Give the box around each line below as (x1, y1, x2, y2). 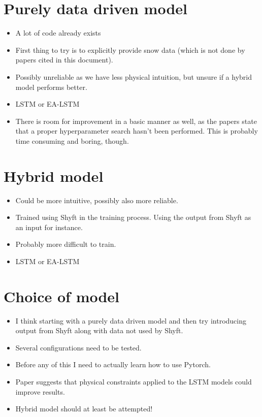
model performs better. (15, 81, 87, 92)
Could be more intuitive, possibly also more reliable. (15, 195, 178, 205)
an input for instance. (15, 221, 83, 232)
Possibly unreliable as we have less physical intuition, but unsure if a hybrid (15, 71, 252, 82)
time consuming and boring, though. (15, 135, 129, 146)
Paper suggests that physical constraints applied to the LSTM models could (15, 376, 252, 387)
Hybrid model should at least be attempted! (15, 403, 153, 414)
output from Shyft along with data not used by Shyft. (15, 325, 183, 336)
